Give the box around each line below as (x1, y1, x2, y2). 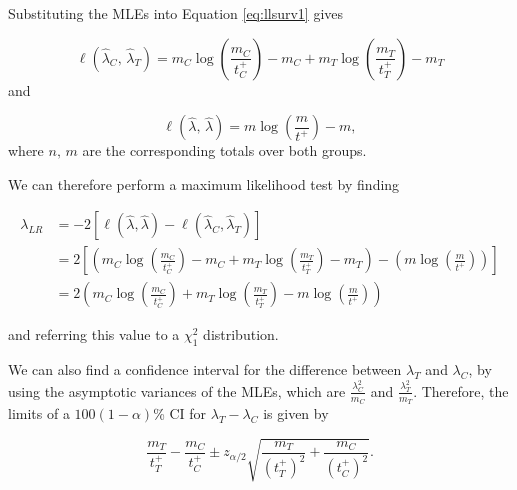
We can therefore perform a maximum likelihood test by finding (8, 173, 400, 194)
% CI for (153, 402, 207, 423)
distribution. (203, 324, 279, 345)
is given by (263, 402, 329, 423)
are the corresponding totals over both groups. (82, 140, 367, 161)
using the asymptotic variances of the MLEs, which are (8, 380, 346, 401)
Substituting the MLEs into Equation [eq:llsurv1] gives (8, 3, 344, 23)
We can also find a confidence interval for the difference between (8, 359, 402, 380)
